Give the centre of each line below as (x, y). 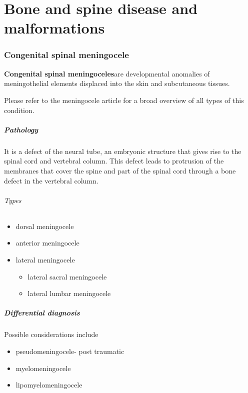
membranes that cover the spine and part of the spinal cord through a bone (120, 170)
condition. (19, 110)
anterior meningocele (47, 243)
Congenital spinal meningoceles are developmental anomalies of (107, 73)
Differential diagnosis (42, 313)
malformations (54, 28)
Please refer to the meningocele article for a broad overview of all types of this (124, 100)
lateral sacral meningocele (67, 276)
